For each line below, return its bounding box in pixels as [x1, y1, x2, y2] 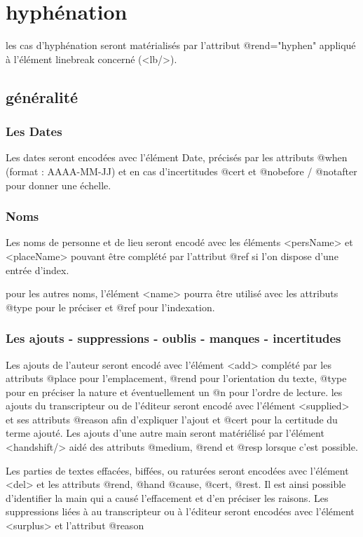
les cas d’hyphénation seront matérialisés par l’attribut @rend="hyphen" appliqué [6, 38, 356, 53]
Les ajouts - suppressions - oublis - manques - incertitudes [6, 329, 341, 347]
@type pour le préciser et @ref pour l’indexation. [6, 299, 215, 314]
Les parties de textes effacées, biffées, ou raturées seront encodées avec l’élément [6, 463, 349, 477]
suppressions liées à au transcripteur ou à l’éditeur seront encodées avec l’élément [6, 504, 355, 519]
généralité [6, 86, 78, 107]
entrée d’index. [6, 262, 69, 277]
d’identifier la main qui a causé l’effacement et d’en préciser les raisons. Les [6, 490, 329, 505]
